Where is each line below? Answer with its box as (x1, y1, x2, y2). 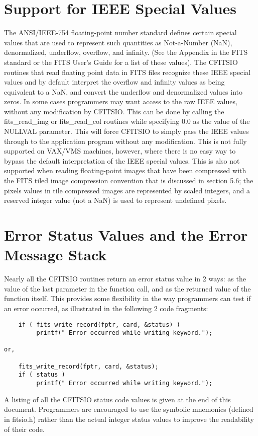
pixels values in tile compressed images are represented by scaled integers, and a (4, 185, 250, 195)
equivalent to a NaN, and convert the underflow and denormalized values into (4, 86, 243, 97)
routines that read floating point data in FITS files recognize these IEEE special (4, 66, 251, 77)
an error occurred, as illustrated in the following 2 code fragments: (4, 303, 208, 313)
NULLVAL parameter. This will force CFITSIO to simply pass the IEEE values (4, 126, 249, 136)
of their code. (4, 423, 45, 434)
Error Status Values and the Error (4, 225, 248, 245)
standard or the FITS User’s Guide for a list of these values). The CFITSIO (4, 56, 238, 67)
